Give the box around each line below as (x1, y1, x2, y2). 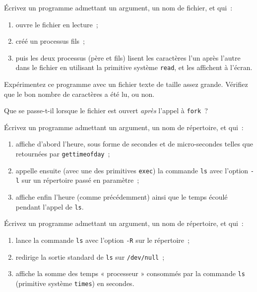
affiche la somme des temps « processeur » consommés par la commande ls (15, 268, 245, 279)
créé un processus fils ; (15, 36, 85, 46)
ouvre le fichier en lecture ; (15, 19, 98, 29)
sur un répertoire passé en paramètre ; (21, 175, 139, 185)
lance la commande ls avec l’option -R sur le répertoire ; (15, 234, 190, 245)
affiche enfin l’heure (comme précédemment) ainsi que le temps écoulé (15, 192, 228, 202)
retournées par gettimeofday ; (15, 148, 110, 159)
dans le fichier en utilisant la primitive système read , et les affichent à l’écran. (15, 62, 253, 73)
